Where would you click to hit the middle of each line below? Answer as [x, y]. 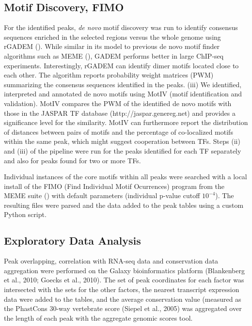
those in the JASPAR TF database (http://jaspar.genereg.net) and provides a [120, 113]
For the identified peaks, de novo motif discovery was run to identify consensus [121, 27]
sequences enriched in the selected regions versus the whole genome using [112, 37]
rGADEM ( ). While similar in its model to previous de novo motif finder [112, 46]
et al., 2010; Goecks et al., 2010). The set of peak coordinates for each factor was [124, 280]
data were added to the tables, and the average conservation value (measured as [123, 299]
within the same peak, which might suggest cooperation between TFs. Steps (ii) [122, 141]
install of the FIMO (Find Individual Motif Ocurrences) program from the [114, 186]
